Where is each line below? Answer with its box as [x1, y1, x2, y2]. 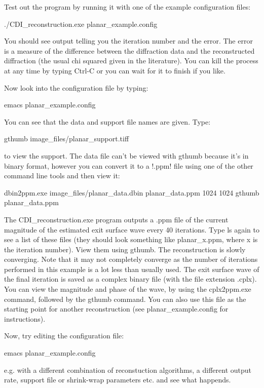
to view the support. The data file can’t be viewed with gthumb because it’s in [4, 150, 249, 161]
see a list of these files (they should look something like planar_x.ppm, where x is [4, 234, 258, 245]
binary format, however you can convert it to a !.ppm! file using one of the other [4, 160, 253, 171]
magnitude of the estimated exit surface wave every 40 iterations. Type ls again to [4, 224, 259, 235]
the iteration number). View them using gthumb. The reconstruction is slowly [4, 244, 246, 254]
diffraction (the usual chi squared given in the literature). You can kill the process [4, 55, 258, 66]
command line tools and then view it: [4, 170, 120, 181]
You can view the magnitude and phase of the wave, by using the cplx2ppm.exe [4, 284, 251, 294]
